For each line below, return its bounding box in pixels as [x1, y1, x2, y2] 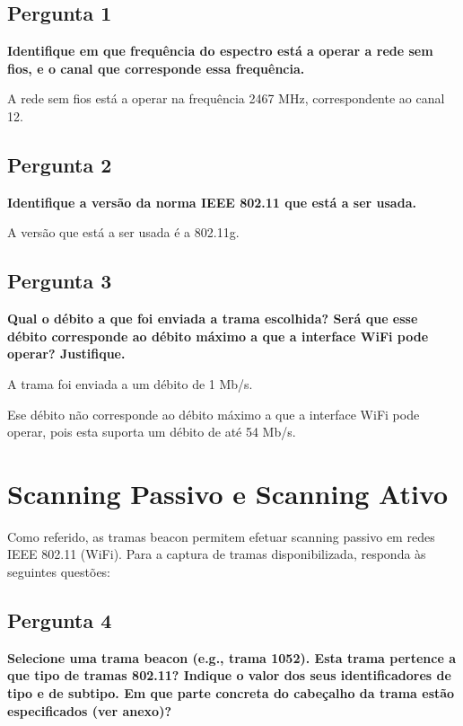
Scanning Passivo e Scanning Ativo [7, 474, 449, 511]
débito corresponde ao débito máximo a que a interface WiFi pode [7, 326, 429, 345]
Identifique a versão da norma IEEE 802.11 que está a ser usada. [7, 192, 416, 211]
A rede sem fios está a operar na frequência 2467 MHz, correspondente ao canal [7, 89, 445, 108]
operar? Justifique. [7, 344, 126, 363]
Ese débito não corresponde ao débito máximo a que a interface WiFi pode [7, 404, 420, 423]
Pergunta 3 [7, 267, 112, 295]
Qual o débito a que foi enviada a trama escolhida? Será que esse [7, 309, 418, 328]
